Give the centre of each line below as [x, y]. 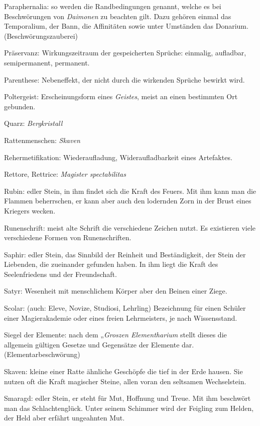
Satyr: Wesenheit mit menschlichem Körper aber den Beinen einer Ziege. [116, 291]
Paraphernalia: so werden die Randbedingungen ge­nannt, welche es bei [113, 6]
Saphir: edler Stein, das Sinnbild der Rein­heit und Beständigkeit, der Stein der [125, 254]
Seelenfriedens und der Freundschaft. [60, 274]
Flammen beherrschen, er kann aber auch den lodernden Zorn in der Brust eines [128, 201]
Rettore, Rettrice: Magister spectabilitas [65, 174]
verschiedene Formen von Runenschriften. [68, 237]
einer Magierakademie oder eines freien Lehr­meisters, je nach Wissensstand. [121, 317]
